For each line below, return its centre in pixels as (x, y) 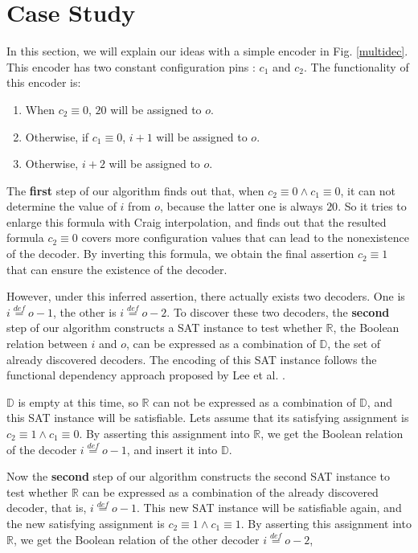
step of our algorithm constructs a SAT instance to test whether (164, 328)
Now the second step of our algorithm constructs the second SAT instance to (199, 476)
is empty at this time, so (78, 401)
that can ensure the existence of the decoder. (117, 269)
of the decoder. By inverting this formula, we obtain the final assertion (180, 254)
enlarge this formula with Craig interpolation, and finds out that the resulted (197, 221)
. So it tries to (372, 206)
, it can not (368, 190)
